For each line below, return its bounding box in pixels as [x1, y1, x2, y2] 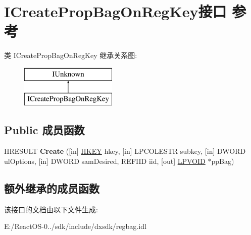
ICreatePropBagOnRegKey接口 [4, 1, 227, 22]
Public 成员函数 [4, 122, 85, 138]
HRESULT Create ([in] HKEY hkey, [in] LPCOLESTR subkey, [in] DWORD [4, 146, 246, 156]
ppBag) [211, 155, 234, 166]
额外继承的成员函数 [4, 180, 99, 196]
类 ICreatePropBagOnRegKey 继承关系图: [4, 50, 137, 61]
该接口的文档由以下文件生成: [4, 204, 98, 214]
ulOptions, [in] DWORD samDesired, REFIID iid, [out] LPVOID [4, 155, 206, 166]
